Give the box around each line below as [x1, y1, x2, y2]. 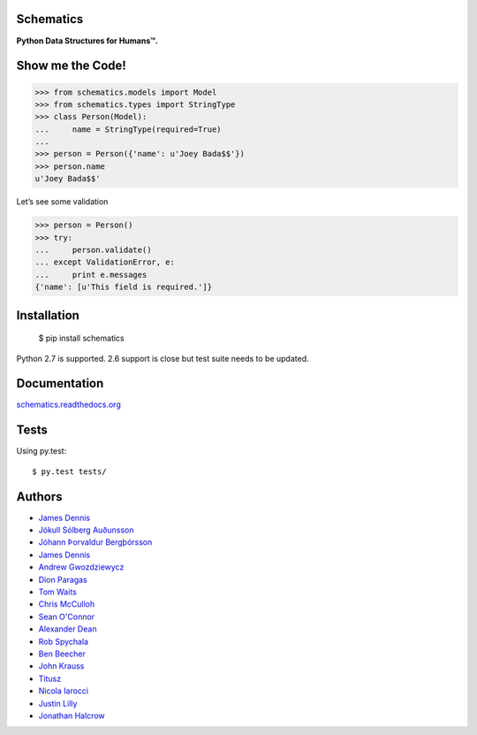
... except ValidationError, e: [34, 257, 176, 267]
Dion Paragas [38, 574, 87, 585]
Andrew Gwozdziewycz [38, 562, 125, 572]
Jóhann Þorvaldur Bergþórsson [38, 537, 153, 547]
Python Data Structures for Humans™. [16, 35, 158, 46]
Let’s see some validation [16, 196, 109, 207]
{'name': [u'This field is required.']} [34, 282, 212, 292]
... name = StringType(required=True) [34, 124, 222, 134]
